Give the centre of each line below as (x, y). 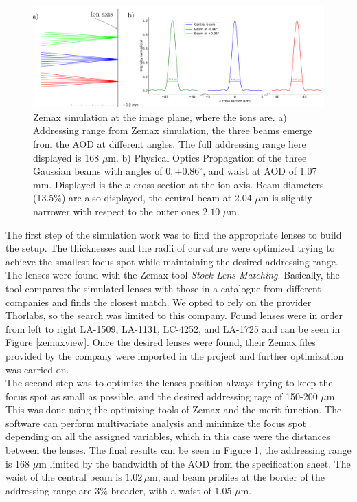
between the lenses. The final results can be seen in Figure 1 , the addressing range (178, 450)
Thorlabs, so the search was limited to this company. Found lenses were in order (174, 315)
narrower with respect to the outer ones (116, 211)
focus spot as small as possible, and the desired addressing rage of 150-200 (162, 396)
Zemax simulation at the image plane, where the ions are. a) (160, 117)
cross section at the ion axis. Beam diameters (229, 184)
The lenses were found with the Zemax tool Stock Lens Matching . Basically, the (173, 275)
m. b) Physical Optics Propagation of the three (207, 157)
